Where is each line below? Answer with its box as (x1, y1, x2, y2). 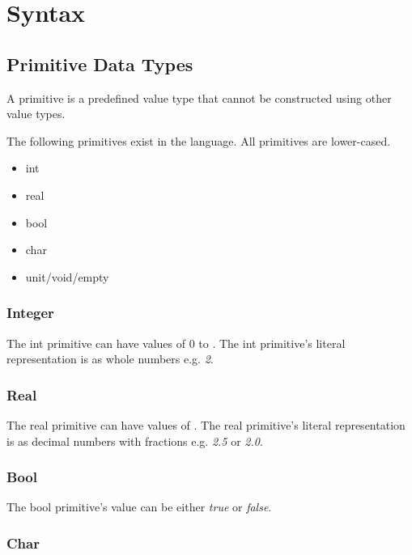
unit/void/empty (25, 268, 109, 285)
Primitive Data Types (6, 51, 193, 76)
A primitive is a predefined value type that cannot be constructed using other (6, 89, 392, 106)
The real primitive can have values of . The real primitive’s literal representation (6, 416, 406, 433)
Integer (6, 303, 54, 323)
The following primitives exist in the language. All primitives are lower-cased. (6, 132, 391, 149)
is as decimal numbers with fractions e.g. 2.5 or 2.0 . (6, 432, 263, 449)
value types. (6, 105, 66, 122)
